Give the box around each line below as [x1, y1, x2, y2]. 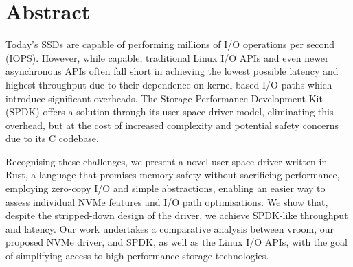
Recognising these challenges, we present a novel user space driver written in [5, 154, 328, 168]
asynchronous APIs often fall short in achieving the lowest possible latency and [5, 64, 339, 78]
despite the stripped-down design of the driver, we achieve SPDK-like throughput [5, 208, 348, 222]
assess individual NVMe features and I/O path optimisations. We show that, [5, 194, 328, 209]
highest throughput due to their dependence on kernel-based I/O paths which [5, 77, 332, 91]
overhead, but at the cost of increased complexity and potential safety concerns [5, 117, 339, 132]
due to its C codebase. [5, 131, 99, 146]
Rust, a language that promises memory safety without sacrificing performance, [5, 167, 340, 182]
